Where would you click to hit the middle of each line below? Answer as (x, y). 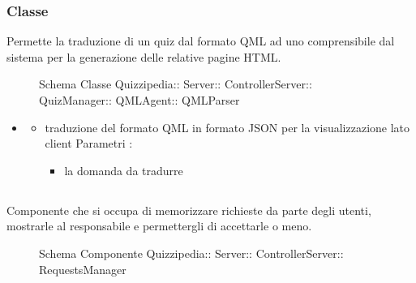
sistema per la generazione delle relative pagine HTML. (144, 56)
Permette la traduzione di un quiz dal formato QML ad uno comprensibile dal (201, 41)
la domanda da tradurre (124, 170)
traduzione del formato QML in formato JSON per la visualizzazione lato (227, 127)
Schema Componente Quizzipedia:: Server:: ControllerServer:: (191, 253)
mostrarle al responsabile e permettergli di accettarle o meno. (159, 226)
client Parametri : (89, 143)
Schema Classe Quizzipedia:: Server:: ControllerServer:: (176, 84)
